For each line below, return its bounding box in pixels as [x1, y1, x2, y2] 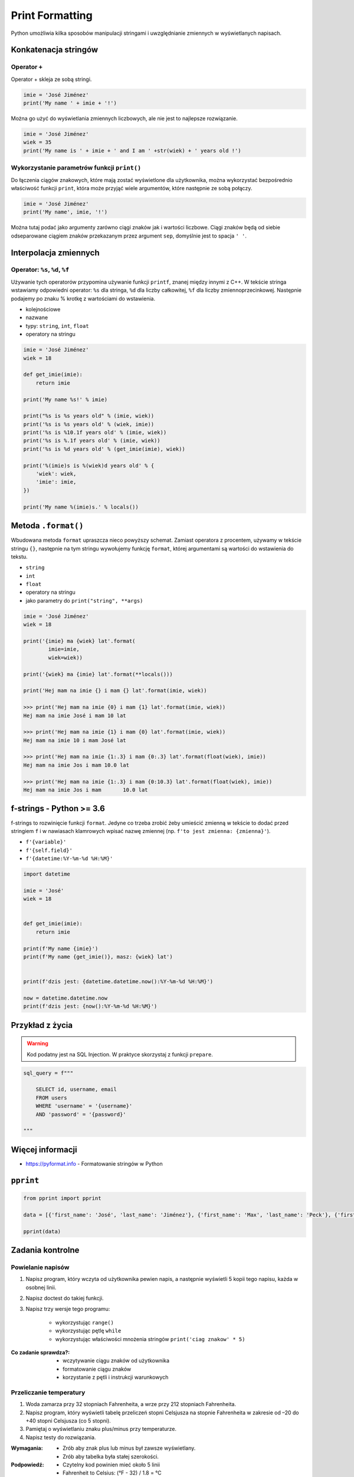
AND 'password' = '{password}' [35, 1111, 126, 1118]
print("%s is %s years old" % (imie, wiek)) [23, 412, 155, 419]
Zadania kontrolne [11, 1245, 80, 1255]
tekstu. [11, 553, 28, 560]
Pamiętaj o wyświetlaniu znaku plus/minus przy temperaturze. [25, 1426, 177, 1433]
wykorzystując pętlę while [55, 1327, 122, 1335]
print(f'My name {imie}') [23, 945, 99, 952]
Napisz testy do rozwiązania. [25, 1433, 96, 1441]
